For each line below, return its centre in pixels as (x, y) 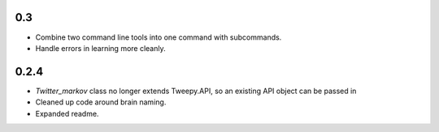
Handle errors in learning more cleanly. (100, 48)
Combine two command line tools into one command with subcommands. (159, 37)
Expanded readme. (67, 113)
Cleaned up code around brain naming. (101, 102)
